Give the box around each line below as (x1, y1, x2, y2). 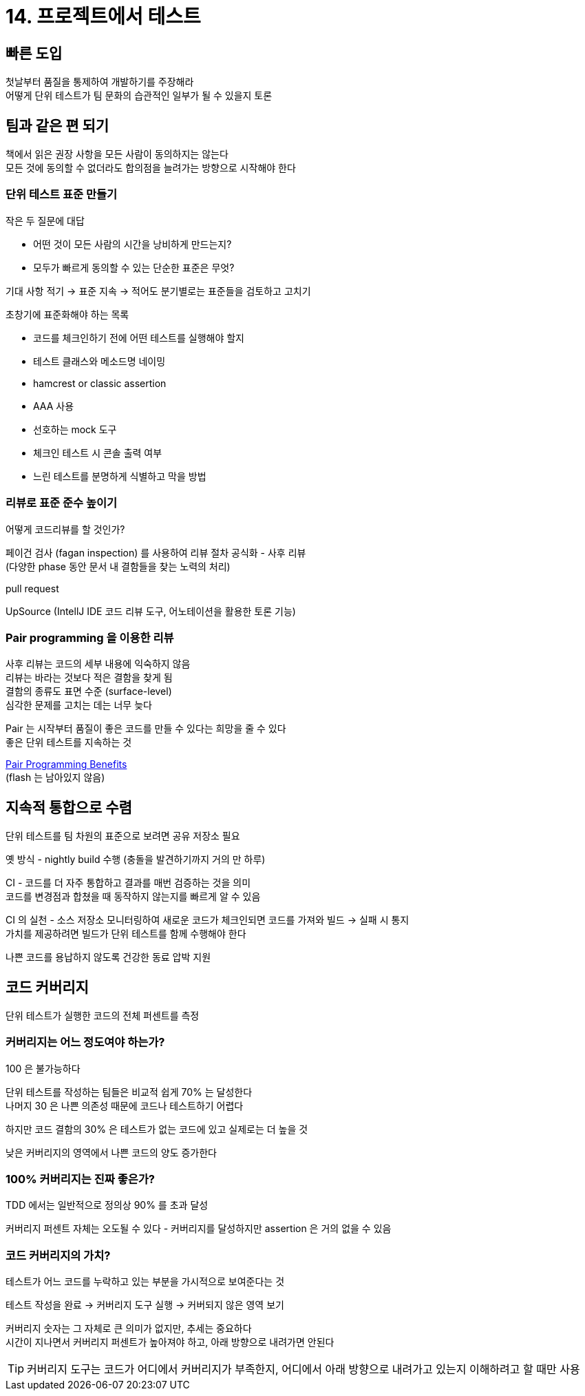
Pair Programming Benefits (6, 758, 127, 771)
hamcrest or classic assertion (33, 377, 167, 389)
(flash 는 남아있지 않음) (6, 771, 105, 784)
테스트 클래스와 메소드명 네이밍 (33, 355, 166, 367)
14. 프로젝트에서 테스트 (6, 5, 201, 28)
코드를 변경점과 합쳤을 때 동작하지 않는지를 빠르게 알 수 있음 (6, 890, 261, 903)
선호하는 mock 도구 (33, 423, 117, 435)
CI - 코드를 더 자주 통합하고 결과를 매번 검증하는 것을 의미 (6, 877, 251, 889)
